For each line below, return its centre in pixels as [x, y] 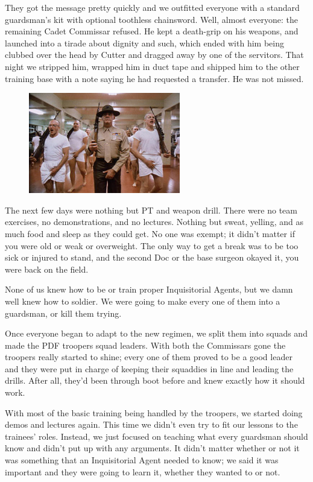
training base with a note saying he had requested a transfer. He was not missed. [154, 78]
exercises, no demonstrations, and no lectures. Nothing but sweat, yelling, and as [154, 222]
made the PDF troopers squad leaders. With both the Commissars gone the [145, 345]
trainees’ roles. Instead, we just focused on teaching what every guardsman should [156, 436]
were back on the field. [47, 269]
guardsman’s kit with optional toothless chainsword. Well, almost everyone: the [151, 19]
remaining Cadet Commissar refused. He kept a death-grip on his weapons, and [152, 31]
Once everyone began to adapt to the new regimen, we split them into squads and [156, 333]
